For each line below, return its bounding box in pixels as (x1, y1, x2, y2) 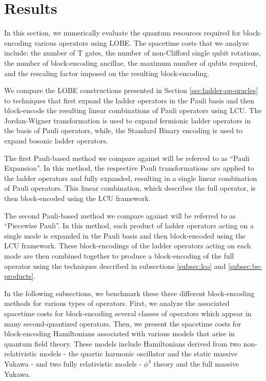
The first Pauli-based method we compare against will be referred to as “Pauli (4, 152, 250, 163)
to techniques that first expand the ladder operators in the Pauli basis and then (4, 95, 255, 105)
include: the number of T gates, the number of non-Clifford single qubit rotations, (4, 47, 261, 58)
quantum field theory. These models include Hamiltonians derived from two (4, 338, 241, 349)
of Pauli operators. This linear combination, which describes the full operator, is (4, 183, 256, 193)
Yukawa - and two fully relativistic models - (4, 358, 142, 369)
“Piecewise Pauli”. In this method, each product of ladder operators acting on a (4, 220, 254, 231)
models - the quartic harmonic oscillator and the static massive (39, 348, 238, 359)
